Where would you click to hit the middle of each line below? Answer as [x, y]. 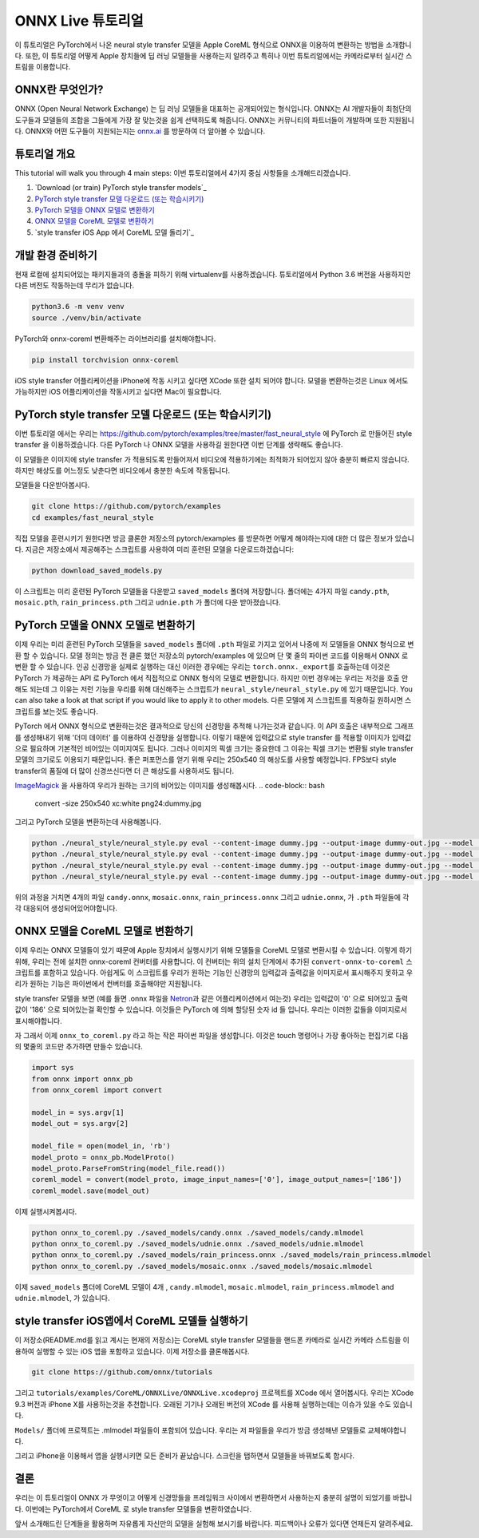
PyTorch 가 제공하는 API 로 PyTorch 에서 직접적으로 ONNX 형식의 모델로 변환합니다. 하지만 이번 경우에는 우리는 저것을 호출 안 [212, 678]
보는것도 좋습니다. [71, 712]
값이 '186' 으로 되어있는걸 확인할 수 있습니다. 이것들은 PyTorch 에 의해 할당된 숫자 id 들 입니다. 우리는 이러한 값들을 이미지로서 [211, 1009]
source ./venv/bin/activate [86, 318]
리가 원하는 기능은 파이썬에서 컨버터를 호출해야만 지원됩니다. [109, 984]
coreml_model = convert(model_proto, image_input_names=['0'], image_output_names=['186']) [217, 1179]
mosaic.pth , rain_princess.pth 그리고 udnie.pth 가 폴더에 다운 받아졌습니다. [148, 602]
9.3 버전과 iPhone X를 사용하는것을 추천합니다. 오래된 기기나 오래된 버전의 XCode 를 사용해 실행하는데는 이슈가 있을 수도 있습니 [214, 1404]
